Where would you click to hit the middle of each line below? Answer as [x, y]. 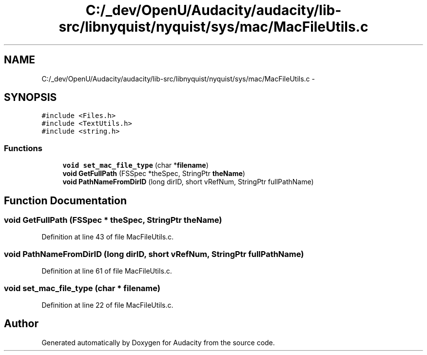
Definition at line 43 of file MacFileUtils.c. [108, 237]
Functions [23, 148]
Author [21, 324]
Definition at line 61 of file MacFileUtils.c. [107, 271]
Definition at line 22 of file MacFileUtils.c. [107, 305]
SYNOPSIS [30, 98]
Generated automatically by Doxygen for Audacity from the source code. [158, 342]
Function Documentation [65, 200]
